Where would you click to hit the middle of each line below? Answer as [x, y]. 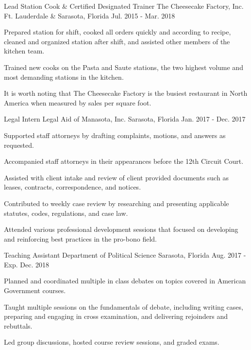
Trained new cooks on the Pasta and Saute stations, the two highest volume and [124, 67]
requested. [19, 145]
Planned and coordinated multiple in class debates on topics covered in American [125, 281]
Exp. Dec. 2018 [26, 264]
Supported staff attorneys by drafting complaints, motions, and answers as [115, 135]
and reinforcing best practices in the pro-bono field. [80, 238]
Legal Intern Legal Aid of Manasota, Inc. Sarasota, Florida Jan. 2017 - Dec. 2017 [125, 119]
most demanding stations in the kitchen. [64, 77]
